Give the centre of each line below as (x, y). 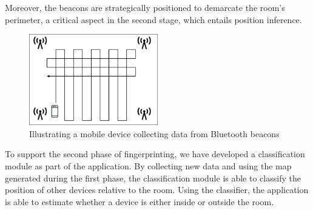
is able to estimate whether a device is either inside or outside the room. (140, 201)
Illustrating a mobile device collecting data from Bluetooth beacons (154, 133)
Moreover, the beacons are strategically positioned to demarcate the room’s (145, 7)
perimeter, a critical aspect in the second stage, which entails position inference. (153, 19)
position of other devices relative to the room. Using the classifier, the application (157, 190)
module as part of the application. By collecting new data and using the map (148, 165)
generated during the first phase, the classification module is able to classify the (153, 178)
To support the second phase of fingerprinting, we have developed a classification (155, 154)
